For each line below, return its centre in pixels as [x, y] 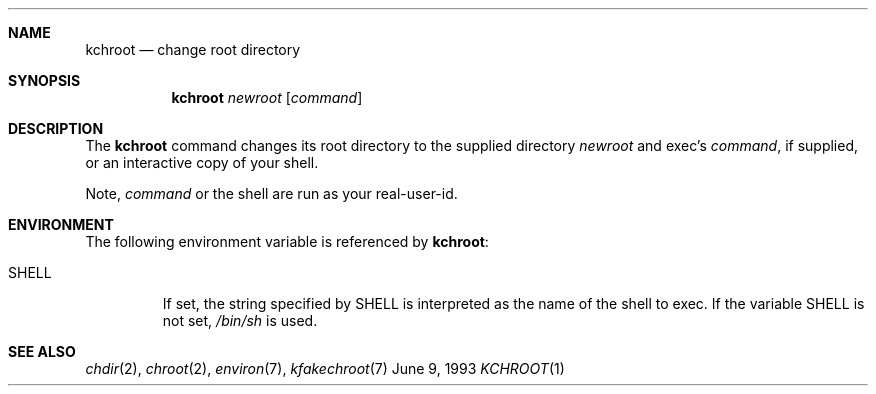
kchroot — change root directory [193, 49]
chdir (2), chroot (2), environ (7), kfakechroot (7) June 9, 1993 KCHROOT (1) [325, 368]
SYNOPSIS [44, 80]
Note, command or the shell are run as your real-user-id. [271, 193]
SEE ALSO [42, 351]
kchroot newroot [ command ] [267, 97]
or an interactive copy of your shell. [202, 162]
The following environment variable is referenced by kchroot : [287, 241]
